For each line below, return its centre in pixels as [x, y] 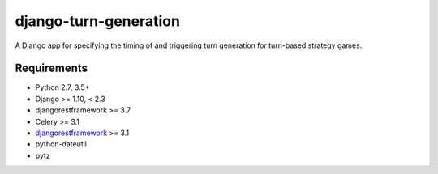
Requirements [52, 68]
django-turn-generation [97, 21]
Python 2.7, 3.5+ [62, 87]
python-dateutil [61, 144]
